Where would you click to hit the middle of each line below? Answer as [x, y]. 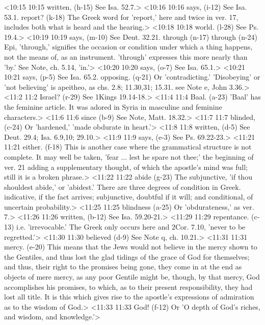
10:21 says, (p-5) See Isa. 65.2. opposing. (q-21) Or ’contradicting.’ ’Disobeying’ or [132, 77]
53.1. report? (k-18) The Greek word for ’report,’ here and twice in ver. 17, [121, 17]
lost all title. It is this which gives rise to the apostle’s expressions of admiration [129, 297]
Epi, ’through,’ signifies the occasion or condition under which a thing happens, [128, 47]
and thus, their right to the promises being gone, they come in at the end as [123, 267]
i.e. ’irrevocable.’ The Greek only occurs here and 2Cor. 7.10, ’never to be [131, 227]
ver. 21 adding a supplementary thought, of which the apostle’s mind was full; [126, 167]
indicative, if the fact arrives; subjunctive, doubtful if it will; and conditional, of [129, 197]
